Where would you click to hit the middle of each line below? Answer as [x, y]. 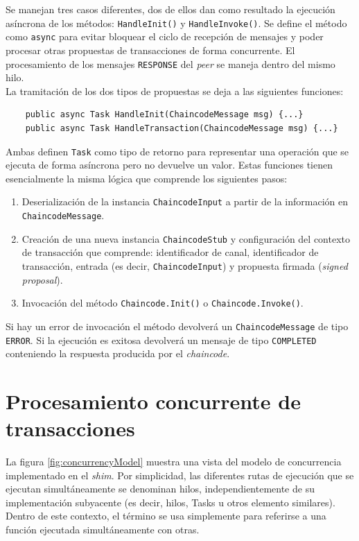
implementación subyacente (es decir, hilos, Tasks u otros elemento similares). [170, 502]
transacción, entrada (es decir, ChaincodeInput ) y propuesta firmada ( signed [185, 265]
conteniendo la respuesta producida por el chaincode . [118, 353]
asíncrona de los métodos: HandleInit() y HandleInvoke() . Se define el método [176, 23]
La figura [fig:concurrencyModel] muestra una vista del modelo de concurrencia [174, 462]
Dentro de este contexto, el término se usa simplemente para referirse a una [166, 516]
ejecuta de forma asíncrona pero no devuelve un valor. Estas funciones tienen [169, 165]
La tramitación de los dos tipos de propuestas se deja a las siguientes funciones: [175, 91]
